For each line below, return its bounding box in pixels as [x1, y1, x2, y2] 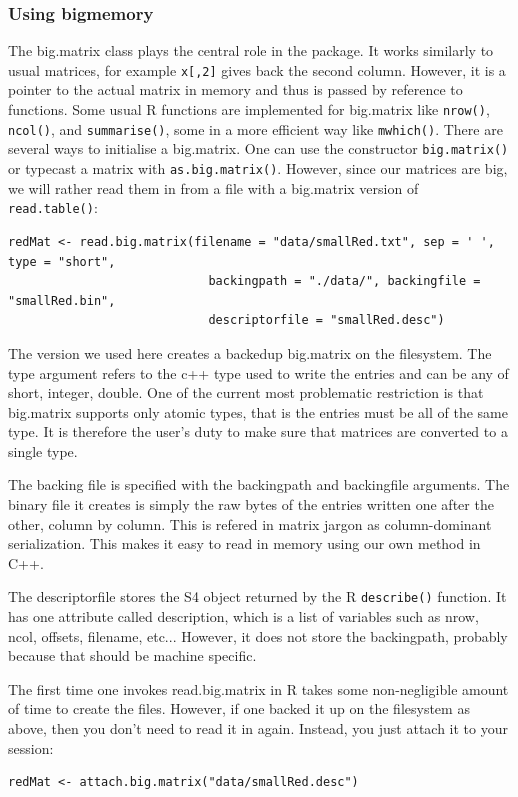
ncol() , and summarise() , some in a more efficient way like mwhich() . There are [8, 118, 503, 139]
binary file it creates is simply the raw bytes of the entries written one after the [8, 494, 494, 515]
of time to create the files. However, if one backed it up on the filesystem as [8, 698, 470, 719]
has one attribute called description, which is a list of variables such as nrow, [8, 606, 479, 627]
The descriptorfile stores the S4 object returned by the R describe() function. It [8, 586, 507, 607]
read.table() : [8, 197, 98, 218]
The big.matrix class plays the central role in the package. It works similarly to [8, 40, 494, 61]
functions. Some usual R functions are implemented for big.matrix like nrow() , [8, 99, 490, 120]
